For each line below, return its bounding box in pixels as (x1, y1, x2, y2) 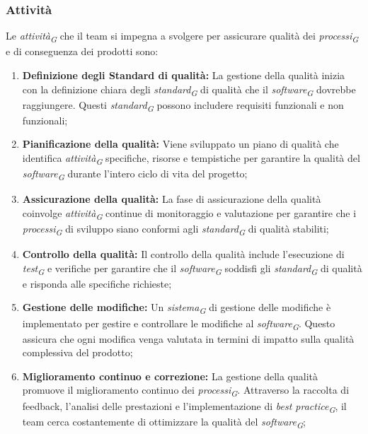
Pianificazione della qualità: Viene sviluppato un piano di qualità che (22, 136, 339, 151)
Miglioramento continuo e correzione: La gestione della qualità (22, 368, 318, 383)
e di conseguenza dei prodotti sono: (6, 44, 159, 59)
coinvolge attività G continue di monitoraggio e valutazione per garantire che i (22, 205, 357, 222)
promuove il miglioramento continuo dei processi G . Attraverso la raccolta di (22, 382, 350, 399)
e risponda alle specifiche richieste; (22, 276, 172, 291)
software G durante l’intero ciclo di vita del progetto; (22, 166, 248, 182)
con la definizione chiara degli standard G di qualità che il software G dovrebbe (22, 81, 356, 98)
